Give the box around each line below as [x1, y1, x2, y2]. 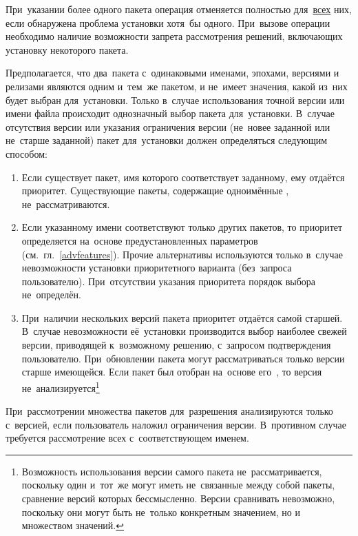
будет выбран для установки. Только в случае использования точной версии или [6, 92, 345, 107]
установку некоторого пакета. [6, 42, 129, 56]
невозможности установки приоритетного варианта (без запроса [21, 260, 292, 275]
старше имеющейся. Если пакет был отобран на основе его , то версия [21, 364, 322, 379]
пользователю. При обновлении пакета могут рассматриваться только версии [21, 351, 345, 365]
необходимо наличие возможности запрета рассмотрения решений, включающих [6, 29, 343, 43]
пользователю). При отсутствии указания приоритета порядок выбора [21, 274, 316, 288]
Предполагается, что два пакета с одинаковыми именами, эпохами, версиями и [6, 65, 339, 80]
